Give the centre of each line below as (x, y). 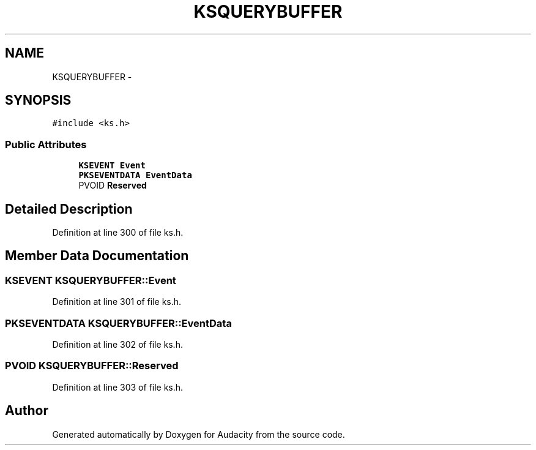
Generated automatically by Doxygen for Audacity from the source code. (199, 434)
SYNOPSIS (38, 100)
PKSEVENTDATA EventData (135, 175)
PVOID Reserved (113, 186)
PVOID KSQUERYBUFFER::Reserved (92, 366)
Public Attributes (46, 144)
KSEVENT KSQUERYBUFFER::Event (91, 280)
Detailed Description (69, 209)
